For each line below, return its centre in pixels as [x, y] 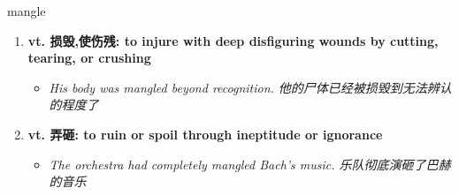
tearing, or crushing [89, 58]
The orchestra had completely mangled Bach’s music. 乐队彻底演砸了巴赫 [250, 164]
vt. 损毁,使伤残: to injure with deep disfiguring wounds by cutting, [233, 40]
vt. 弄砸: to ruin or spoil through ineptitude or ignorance [205, 134]
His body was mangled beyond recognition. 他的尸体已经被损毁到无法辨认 [250, 87]
